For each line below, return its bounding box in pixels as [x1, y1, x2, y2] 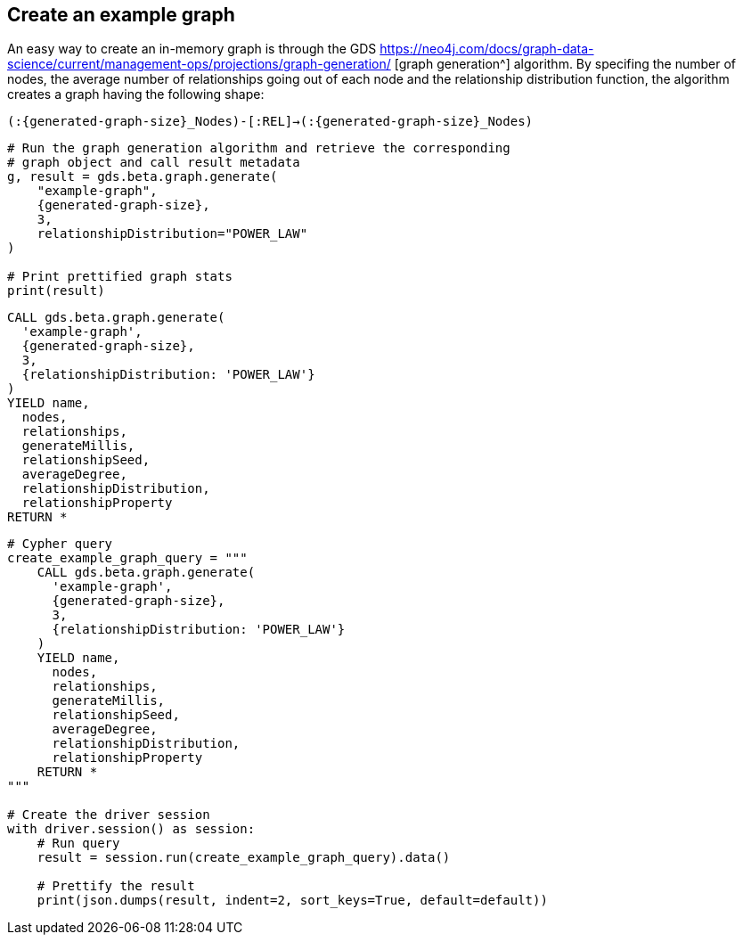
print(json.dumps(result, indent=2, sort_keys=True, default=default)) [37, 893, 548, 908]
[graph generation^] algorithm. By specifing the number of [394, 56, 737, 72]
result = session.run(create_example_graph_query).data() [37, 850, 451, 865]
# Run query [37, 836, 120, 851]
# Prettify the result [37, 879, 195, 894]
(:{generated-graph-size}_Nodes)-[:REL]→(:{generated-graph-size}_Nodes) [7, 114, 534, 129]
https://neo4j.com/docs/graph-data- [380, 41, 594, 57]
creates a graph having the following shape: [7, 86, 265, 102]
